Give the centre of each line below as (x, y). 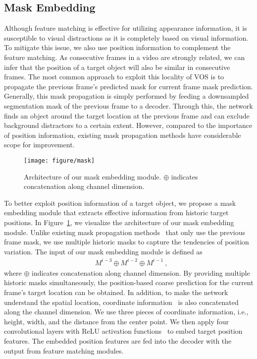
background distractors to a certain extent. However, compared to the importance (128, 125)
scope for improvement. (39, 145)
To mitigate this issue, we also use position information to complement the (117, 47)
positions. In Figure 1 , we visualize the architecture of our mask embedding (119, 222)
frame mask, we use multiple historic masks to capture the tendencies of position (127, 242)
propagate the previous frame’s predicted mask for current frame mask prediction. (128, 86)
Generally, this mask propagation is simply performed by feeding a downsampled (127, 96)
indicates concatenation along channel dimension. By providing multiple (141, 272)
